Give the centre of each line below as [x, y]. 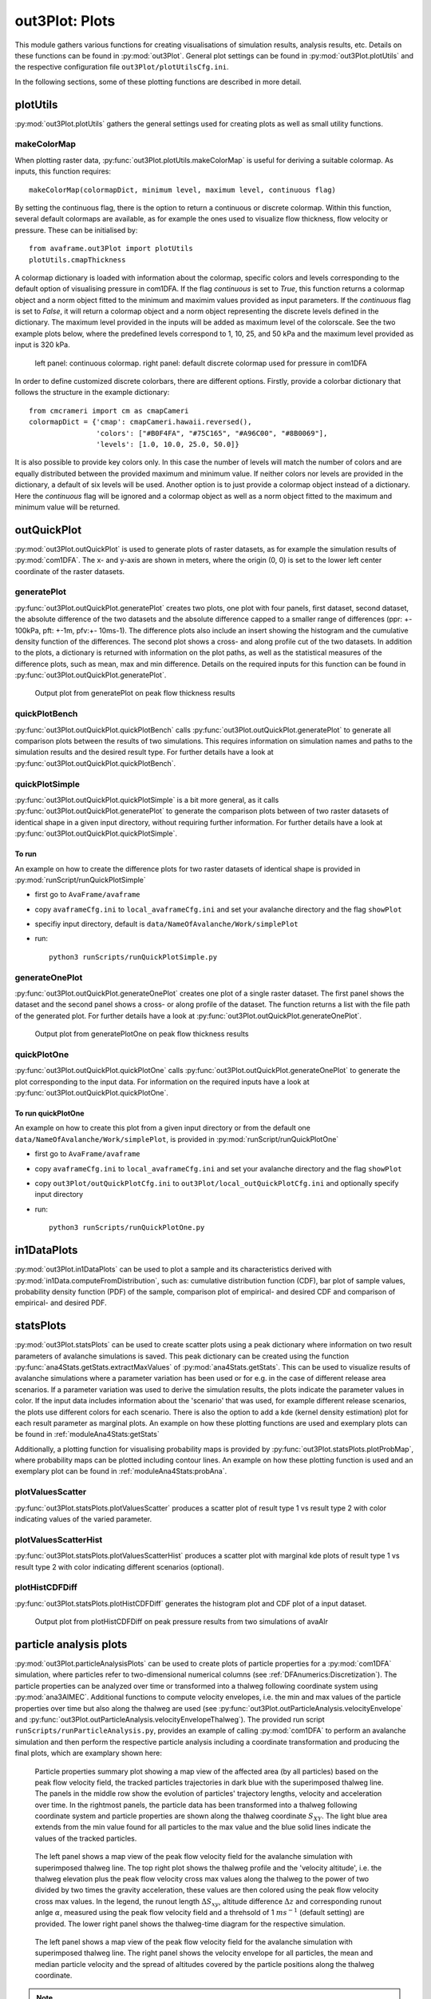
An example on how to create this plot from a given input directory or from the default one [162, 1128]
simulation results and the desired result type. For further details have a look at [144, 752]
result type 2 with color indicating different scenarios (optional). [119, 1566]
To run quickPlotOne [49, 1113]
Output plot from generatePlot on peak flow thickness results [135, 693]
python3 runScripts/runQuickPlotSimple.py [133, 957]
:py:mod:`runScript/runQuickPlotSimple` [81, 880]
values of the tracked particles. [86, 1838]
